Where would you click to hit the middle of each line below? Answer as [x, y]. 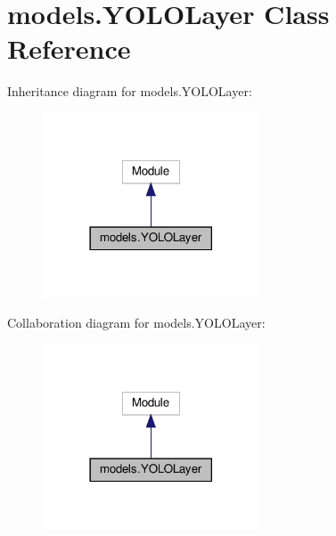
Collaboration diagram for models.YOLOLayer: [136, 323]
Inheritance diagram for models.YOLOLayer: [130, 91]
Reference [69, 49]
